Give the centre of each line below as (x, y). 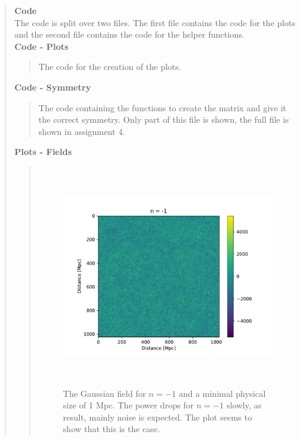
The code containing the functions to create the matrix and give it (162, 107)
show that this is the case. (111, 429)
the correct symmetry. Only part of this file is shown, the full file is (164, 119)
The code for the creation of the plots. (110, 67)
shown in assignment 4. (82, 131)
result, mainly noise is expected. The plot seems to (157, 417)
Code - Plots (41, 46)
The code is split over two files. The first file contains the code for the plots (155, 22)
